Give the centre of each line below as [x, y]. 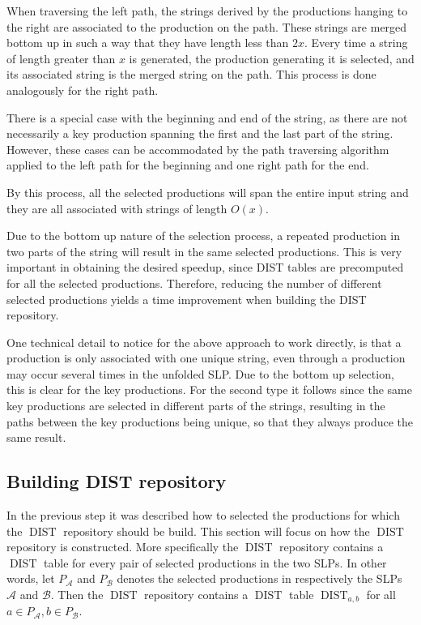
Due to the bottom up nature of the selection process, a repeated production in [203, 235]
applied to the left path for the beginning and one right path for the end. [188, 165]
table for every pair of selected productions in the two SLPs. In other [215, 562]
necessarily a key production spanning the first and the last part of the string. [200, 133]
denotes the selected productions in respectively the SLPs [259, 578]
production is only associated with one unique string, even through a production [206, 358]
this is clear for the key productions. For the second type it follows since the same [209, 390]
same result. [36, 437]
